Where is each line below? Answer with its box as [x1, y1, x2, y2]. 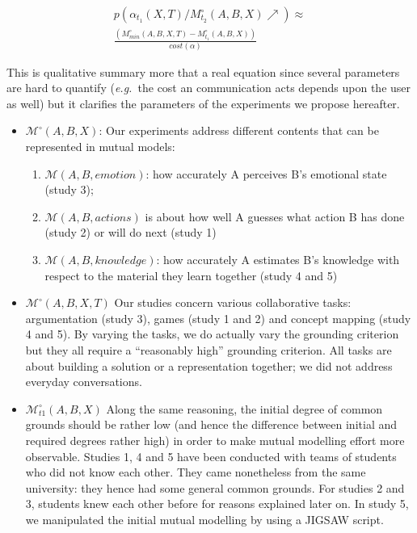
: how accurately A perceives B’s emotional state [145, 165, 387, 182]
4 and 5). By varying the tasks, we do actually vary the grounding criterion [25, 325, 399, 342]
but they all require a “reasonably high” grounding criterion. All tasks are [25, 342, 392, 358]
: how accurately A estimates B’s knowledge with [156, 251, 400, 268]
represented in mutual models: [25, 138, 175, 155]
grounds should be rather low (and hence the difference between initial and [25, 416, 398, 433]
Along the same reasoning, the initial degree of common [106, 400, 383, 417]
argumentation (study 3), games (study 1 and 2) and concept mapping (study [25, 309, 411, 326]
